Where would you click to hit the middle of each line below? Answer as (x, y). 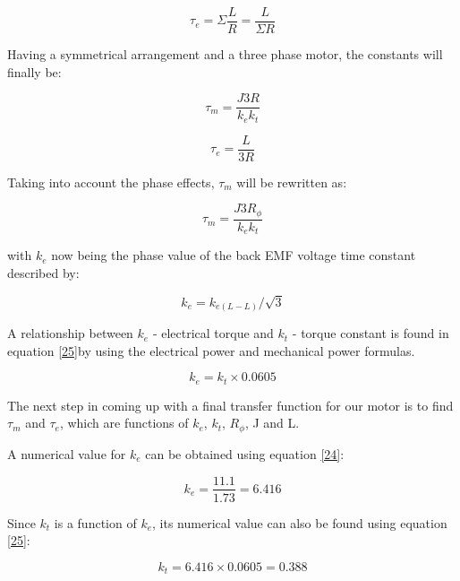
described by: (43, 272)
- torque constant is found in (371, 333)
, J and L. (272, 423)
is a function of (95, 522)
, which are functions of (124, 423)
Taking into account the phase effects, (111, 182)
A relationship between (70, 333)
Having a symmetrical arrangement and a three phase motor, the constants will (225, 54)
